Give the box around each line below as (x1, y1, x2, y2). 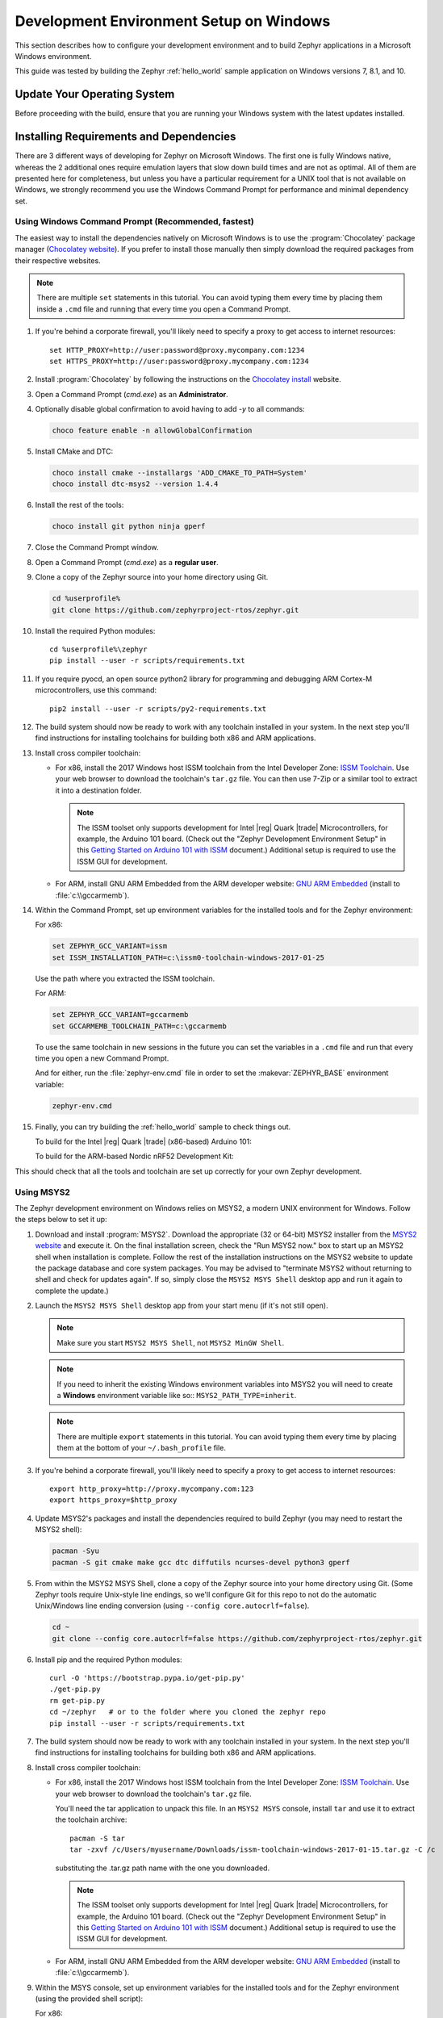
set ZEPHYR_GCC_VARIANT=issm (52, 941, 168, 951)
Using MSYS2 (15, 1187, 70, 1198)
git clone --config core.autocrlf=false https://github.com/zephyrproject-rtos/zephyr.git (52, 1634, 423, 1643)
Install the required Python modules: (35, 626, 156, 635)
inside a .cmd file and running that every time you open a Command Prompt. (36, 304, 291, 314)
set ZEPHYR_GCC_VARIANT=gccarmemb (52, 1010, 189, 1019)
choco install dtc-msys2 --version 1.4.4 (52, 479, 219, 488)
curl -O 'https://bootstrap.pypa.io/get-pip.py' (49, 1673, 245, 1683)
